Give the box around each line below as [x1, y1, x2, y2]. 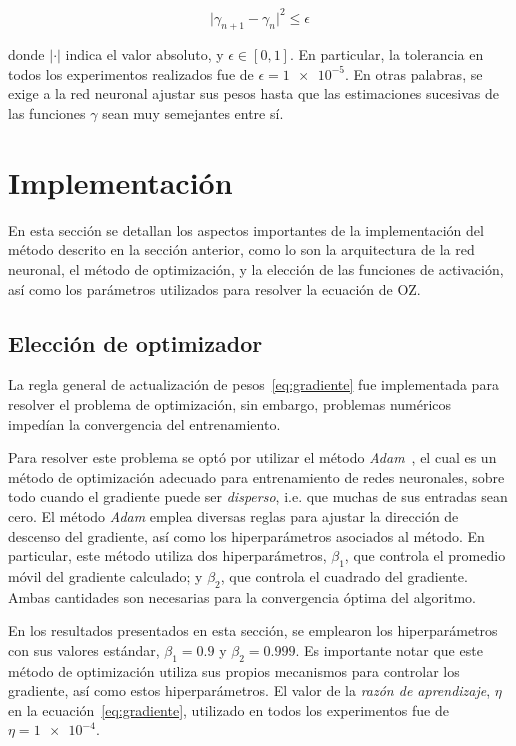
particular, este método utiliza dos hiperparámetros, [8, 545, 327, 566]
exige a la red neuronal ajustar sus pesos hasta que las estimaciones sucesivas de [8, 83, 499, 104]
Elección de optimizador [8, 327, 263, 358]
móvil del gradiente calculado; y [8, 565, 203, 586]
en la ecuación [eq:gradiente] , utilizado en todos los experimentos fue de [8, 699, 449, 720]
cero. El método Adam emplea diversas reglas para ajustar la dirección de [8, 505, 459, 526]
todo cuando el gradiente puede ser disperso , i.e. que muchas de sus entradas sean [8, 486, 508, 507]
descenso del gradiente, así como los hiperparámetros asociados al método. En [8, 525, 485, 546]
